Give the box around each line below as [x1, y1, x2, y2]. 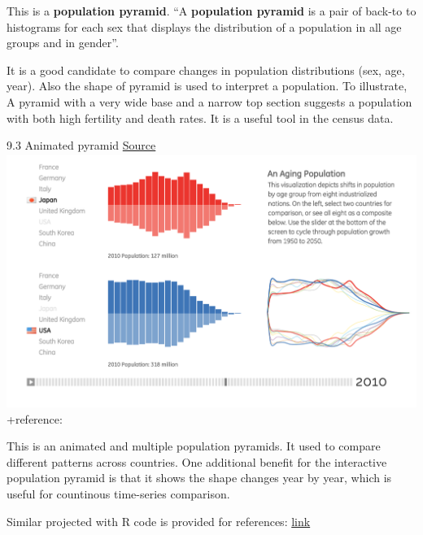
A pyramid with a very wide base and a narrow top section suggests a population [7, 93, 412, 110]
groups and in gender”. [7, 34, 119, 51]
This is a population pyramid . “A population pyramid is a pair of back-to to [7, 2, 416, 19]
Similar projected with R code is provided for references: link [7, 512, 311, 529]
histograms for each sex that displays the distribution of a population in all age [7, 18, 402, 35]
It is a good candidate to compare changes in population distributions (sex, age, [7, 61, 405, 78]
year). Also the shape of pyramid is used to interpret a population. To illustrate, [7, 77, 408, 94]
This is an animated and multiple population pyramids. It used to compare [7, 437, 381, 455]
